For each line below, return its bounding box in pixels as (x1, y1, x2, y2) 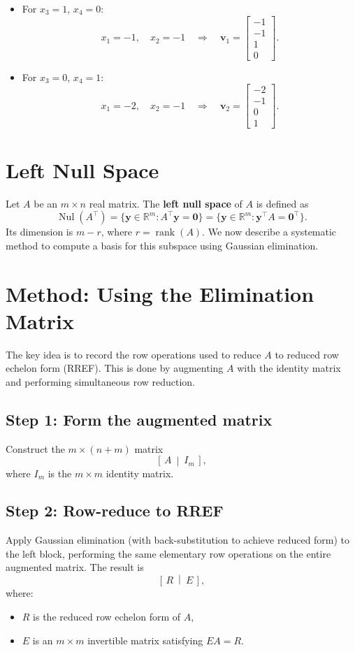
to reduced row (275, 347, 339, 361)
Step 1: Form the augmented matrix (6, 408, 273, 430)
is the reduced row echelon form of (33, 609, 181, 623)
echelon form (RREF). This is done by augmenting (6, 361, 224, 375)
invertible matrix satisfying (87, 632, 203, 647)
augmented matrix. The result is (6, 560, 144, 574)
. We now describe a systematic (202, 224, 337, 239)
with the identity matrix (237, 361, 341, 375)
